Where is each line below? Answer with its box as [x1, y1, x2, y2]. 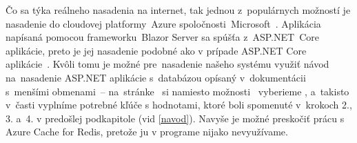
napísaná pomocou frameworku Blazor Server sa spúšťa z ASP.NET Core [6, 30, 319, 44]
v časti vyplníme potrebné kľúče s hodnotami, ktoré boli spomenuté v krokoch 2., [6, 97, 352, 112]
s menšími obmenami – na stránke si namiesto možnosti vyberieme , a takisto [6, 84, 349, 98]
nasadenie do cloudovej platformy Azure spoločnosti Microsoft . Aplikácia [6, 16, 321, 30]
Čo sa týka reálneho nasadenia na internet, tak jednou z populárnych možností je [6, 3, 351, 17]
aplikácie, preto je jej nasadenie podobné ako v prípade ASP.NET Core [6, 43, 307, 57]
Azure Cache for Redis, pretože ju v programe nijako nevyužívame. [6, 124, 288, 139]
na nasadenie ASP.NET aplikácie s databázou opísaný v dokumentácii [6, 70, 306, 84]
